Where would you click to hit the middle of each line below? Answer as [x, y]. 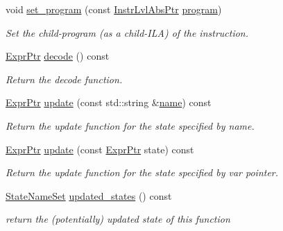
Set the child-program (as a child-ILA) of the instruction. [127, 32]
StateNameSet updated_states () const [89, 195]
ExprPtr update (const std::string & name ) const [109, 102]
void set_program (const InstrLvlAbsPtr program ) [114, 9]
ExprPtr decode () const [58, 56]
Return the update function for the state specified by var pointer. [142, 172]
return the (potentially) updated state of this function [118, 219]
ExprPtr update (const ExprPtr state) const [100, 149]
